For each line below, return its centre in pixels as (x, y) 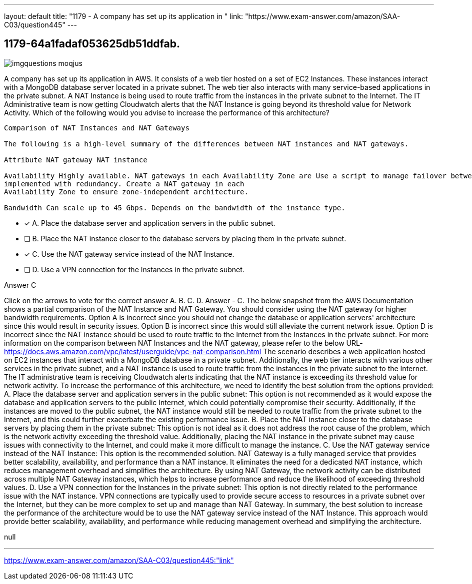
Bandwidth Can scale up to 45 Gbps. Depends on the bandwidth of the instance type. (175, 208)
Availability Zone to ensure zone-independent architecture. (126, 192)
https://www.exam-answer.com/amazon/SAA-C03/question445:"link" (119, 560)
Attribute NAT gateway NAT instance (76, 160)
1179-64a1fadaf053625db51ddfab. (92, 44)
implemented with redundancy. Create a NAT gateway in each (124, 184)
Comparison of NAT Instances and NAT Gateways (97, 128)
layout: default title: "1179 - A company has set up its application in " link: (123, 16)
